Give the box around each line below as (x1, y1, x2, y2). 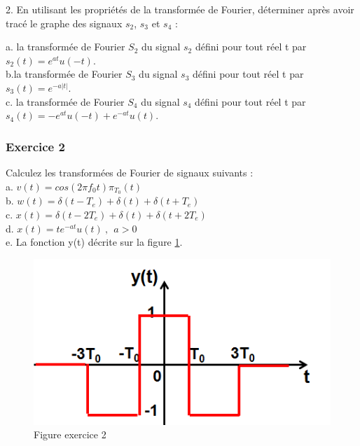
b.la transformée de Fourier (6, 67, 123, 81)
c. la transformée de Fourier (6, 94, 125, 109)
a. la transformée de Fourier (6, 39, 125, 54)
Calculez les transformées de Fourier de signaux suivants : (6, 165, 254, 179)
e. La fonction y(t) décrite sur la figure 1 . (6, 235, 183, 249)
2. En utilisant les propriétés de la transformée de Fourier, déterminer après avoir (6, 2, 354, 16)
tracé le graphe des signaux (6, 15, 123, 30)
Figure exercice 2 (34, 427, 106, 442)
